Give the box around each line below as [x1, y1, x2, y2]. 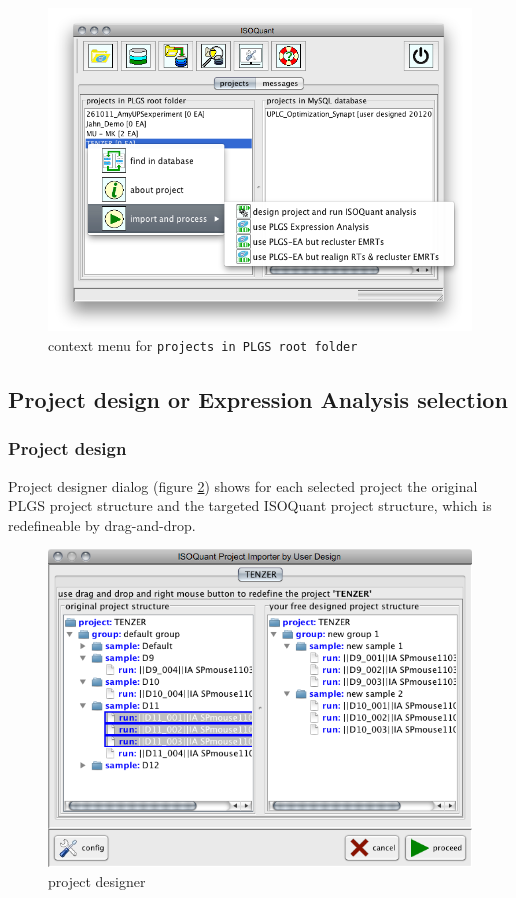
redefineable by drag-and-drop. [8, 514, 196, 535]
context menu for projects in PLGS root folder [48, 334, 358, 355]
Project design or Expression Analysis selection [8, 383, 508, 414]
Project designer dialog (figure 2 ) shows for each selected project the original [8, 475, 478, 496]
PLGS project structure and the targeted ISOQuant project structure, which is [8, 495, 492, 516]
